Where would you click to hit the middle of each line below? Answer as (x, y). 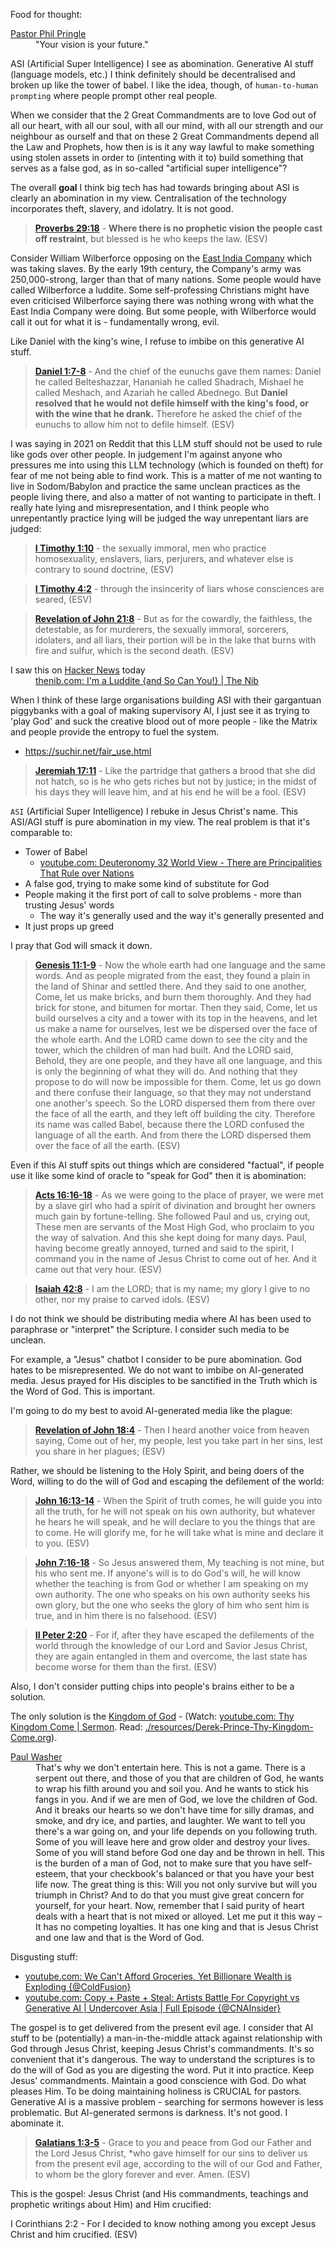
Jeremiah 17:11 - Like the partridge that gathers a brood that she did (175, 770)
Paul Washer (36, 1757)
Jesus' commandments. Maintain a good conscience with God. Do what (158, 2080)
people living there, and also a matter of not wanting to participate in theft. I (166, 497)
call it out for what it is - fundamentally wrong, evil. (115, 322)
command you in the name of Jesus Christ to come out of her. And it (175, 1258)
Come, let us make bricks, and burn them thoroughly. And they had (173, 997)
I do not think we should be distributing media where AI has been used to (161, 1318)
